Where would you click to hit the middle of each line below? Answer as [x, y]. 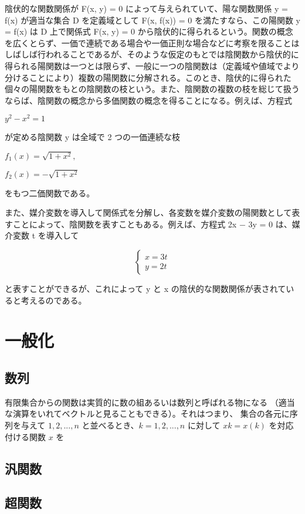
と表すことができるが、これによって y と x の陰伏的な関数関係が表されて [145, 289]
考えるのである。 [54, 300]
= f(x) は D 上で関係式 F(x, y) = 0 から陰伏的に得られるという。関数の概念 [149, 31]
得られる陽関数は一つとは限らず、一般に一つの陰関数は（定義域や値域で [144, 65]
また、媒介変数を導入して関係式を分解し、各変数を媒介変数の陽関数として [148, 212]
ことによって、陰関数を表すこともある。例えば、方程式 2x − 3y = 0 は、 [152, 224]
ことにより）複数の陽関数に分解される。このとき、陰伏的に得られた [160, 77]
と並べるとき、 [110, 425]
